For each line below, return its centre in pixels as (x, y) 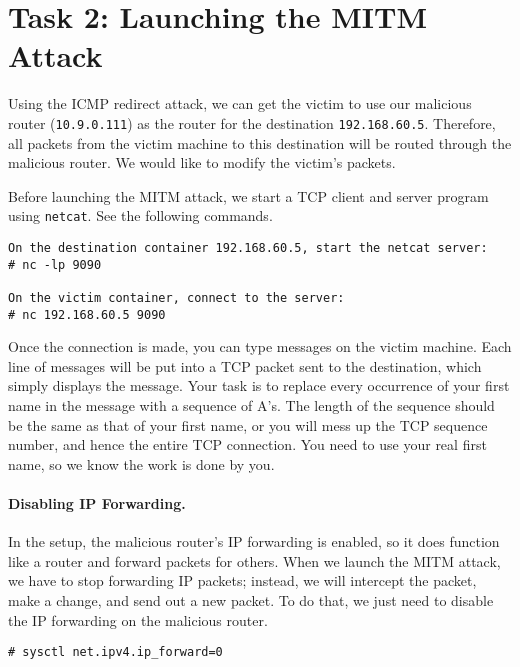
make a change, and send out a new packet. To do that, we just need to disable (251, 600)
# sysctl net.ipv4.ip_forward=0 (115, 652)
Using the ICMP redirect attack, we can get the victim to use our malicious (240, 103)
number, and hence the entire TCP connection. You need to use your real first (247, 444)
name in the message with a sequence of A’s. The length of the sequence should (251, 405)
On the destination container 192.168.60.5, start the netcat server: (248, 248)
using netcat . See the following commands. (140, 215)
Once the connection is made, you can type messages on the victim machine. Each (260, 346)
